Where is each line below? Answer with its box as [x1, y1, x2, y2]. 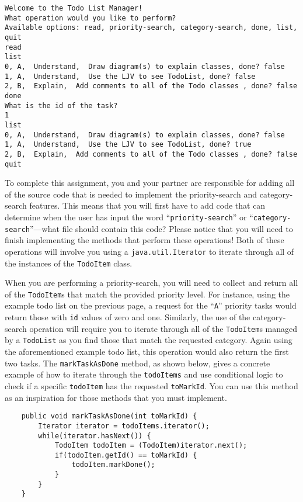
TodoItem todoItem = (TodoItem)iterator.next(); [54, 441, 248, 450]
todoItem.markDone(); [71, 461, 155, 469]
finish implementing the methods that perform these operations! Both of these [5, 234, 284, 246]
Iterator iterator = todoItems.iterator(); [38, 421, 210, 430]
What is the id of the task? [5, 101, 118, 110]
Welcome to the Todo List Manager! [5, 4, 143, 12]
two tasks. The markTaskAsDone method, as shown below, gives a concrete [5, 356, 270, 369]
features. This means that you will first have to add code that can [29, 199, 266, 212]
